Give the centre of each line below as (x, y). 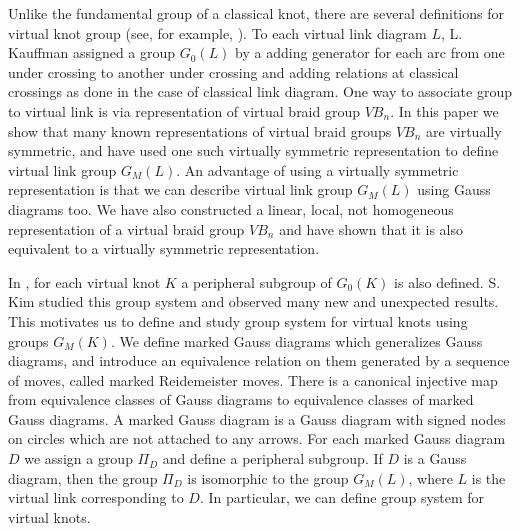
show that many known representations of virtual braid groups (200, 130)
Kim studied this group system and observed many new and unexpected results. (253, 301)
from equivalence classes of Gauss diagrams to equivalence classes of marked (241, 399)
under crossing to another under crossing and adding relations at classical (233, 71)
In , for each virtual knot (84, 281)
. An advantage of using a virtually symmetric (317, 169)
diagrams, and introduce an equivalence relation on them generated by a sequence (259, 360)
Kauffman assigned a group (92, 52)
